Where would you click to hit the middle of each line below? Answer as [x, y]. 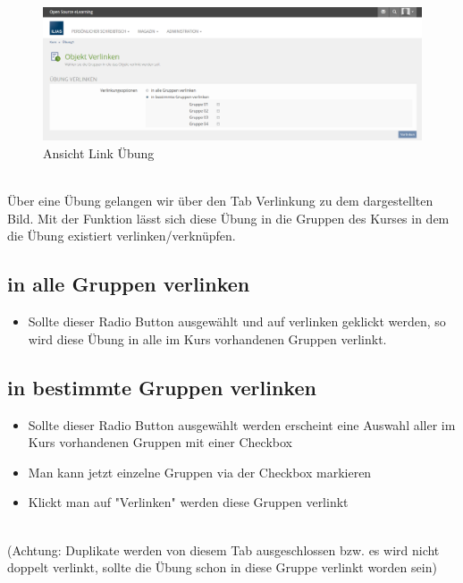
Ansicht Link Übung [99, 153]
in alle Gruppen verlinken [129, 284]
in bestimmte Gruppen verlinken [162, 387]
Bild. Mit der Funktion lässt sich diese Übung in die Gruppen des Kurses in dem [228, 218]
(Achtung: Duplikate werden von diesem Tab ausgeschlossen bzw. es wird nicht [223, 549]
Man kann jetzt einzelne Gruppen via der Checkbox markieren [200, 472]
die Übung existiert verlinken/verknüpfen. [122, 236]
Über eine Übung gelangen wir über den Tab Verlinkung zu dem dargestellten [220, 201]
